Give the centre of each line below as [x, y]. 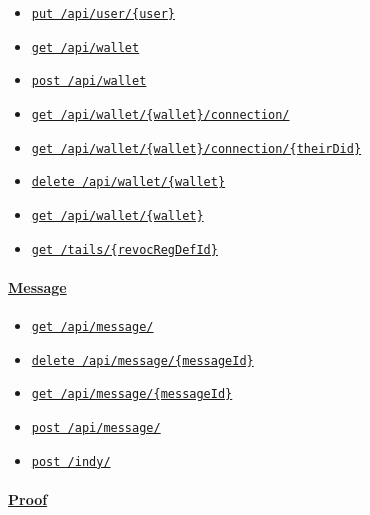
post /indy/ [71, 461]
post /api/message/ [96, 428]
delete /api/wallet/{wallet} [128, 182]
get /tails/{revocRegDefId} [124, 249]
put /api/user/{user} [103, 14]
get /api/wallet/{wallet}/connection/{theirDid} [196, 148]
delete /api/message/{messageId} [142, 360]
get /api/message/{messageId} [132, 394]
